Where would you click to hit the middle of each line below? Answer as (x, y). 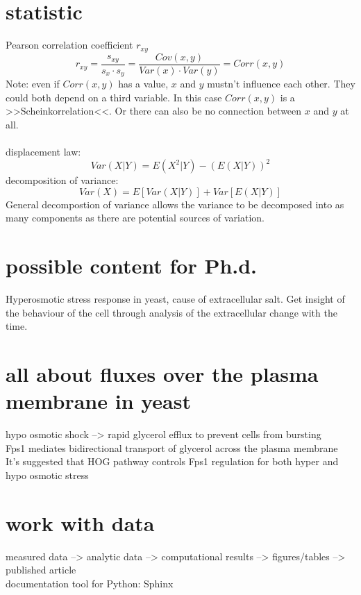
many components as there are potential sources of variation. (135, 218)
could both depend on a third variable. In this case (114, 97)
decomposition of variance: (62, 180)
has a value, (143, 84)
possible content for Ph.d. (132, 266)
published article (41, 570)
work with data (80, 522)
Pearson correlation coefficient (69, 45)
